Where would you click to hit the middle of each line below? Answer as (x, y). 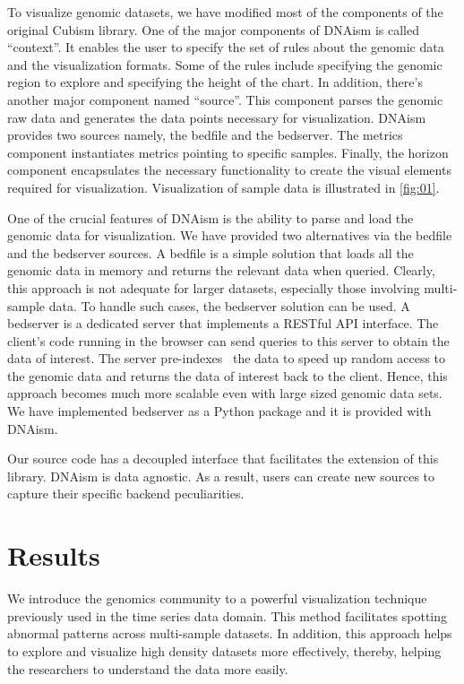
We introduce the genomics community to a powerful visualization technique (217, 598)
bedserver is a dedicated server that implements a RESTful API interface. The (223, 323)
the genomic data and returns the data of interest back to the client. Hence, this (228, 375)
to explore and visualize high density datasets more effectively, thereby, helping (224, 650)
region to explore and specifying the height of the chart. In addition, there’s (215, 82)
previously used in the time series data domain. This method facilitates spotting (228, 615)
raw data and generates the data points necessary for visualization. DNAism (217, 117)
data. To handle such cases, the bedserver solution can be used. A (229, 305)
